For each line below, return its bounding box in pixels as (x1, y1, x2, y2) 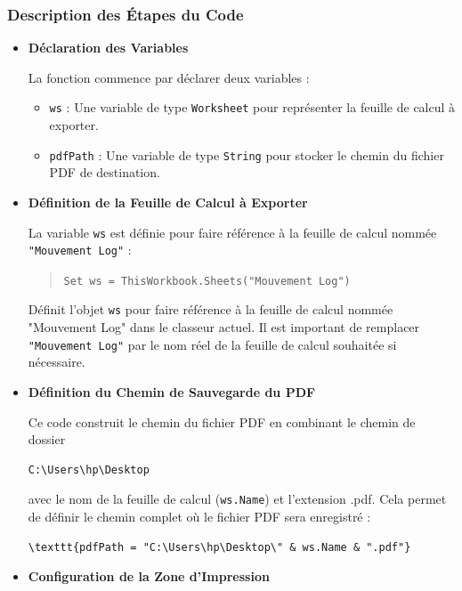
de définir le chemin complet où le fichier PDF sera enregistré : (28, 507, 371, 525)
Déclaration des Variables (28, 38, 189, 57)
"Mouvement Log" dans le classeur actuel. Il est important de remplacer (28, 318, 420, 336)
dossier (28, 430, 66, 449)
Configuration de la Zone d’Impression (28, 567, 270, 586)
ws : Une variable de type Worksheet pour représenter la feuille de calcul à (49, 98, 456, 117)
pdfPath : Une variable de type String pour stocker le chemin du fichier (49, 145, 444, 164)
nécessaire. (28, 352, 85, 371)
